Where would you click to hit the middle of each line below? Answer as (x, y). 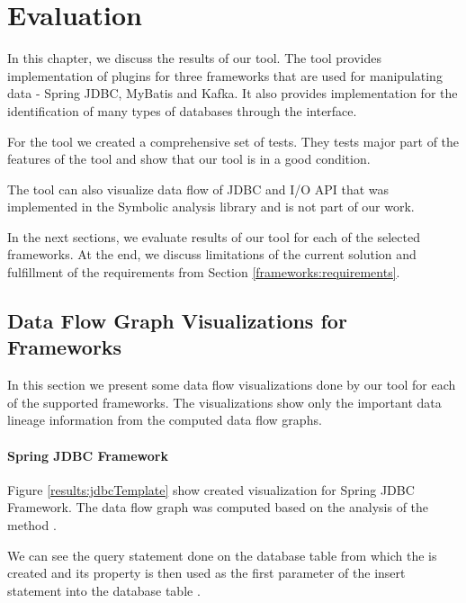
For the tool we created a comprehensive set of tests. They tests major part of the (233, 141)
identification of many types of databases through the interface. (182, 110)
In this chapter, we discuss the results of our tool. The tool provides (195, 58)
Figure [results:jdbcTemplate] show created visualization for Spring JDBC (211, 489)
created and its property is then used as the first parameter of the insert (206, 573)
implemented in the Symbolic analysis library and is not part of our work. (211, 207)
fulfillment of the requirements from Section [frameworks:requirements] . (204, 272)
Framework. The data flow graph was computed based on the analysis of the (218, 507)
